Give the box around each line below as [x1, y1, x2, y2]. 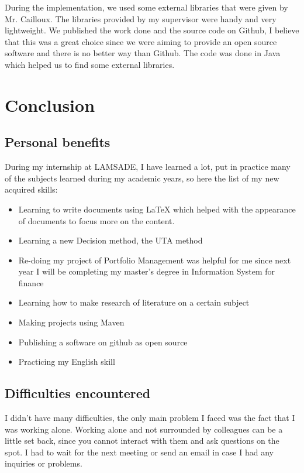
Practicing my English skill [18, 355, 115, 368]
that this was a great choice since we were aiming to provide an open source [5, 35, 277, 47]
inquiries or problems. [5, 457, 82, 469]
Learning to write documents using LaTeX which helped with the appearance [18, 203, 296, 215]
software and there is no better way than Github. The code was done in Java [5, 47, 281, 59]
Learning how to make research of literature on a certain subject [18, 296, 250, 309]
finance [18, 276, 44, 289]
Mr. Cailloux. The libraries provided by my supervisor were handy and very [5, 12, 277, 25]
